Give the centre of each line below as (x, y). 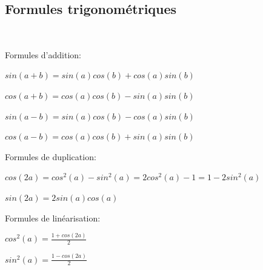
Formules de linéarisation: (53, 218)
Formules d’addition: (43, 54)
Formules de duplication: (51, 156)
